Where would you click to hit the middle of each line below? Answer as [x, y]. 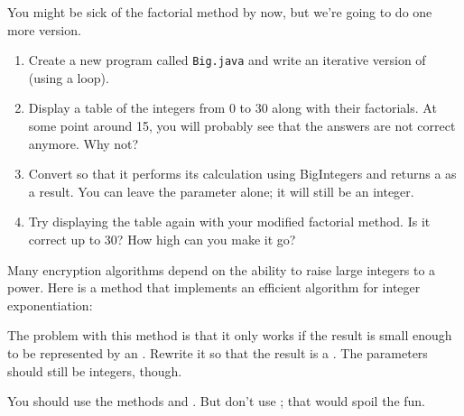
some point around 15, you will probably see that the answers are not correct [242, 126]
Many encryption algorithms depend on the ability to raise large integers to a [222, 269]
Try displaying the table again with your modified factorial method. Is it [229, 222]
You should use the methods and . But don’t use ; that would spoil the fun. [217, 401]
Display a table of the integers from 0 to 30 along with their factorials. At [232, 108]
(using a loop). [69, 77]
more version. [44, 29]
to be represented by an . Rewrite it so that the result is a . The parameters [218, 352]
